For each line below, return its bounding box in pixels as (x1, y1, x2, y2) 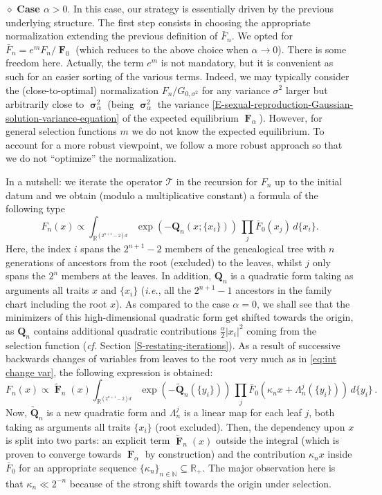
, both (309, 404, 335, 419)
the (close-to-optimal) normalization (6, 82, 159, 97)
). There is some (278, 41, 347, 56)
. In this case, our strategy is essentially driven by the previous (67, 1, 334, 15)
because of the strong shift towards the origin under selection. (69, 476, 331, 490)
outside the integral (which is (215, 433, 340, 447)
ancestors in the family (235, 283, 332, 297)
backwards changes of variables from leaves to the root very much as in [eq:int (6, 351, 337, 366)
